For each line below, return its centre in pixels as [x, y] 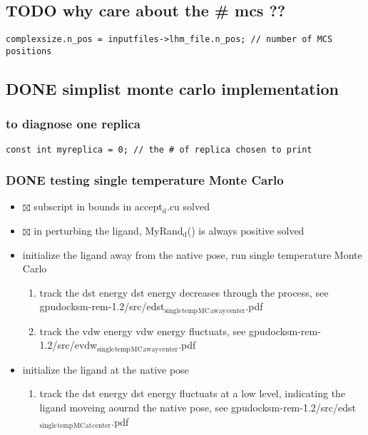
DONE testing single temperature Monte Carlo [145, 180]
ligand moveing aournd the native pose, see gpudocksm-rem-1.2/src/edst [198, 408]
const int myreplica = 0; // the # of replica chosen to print [159, 149]
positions [29, 51]
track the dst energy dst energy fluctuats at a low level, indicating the [193, 393]
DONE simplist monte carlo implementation [172, 88]
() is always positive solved [246, 230]
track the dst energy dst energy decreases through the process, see [184, 292]
